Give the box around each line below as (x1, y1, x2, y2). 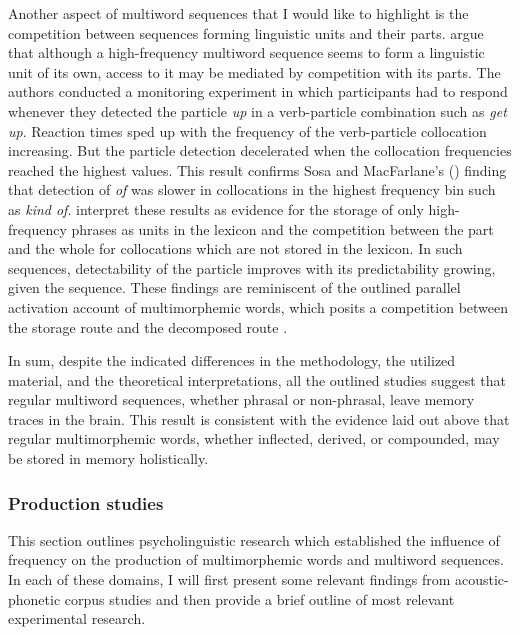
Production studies (8, 490, 164, 515)
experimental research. (8, 608, 146, 629)
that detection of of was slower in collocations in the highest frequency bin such (8, 179, 496, 200)
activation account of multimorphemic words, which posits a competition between (8, 296, 509, 317)
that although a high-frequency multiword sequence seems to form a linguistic (8, 42, 485, 63)
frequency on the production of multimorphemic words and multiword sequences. (8, 549, 504, 570)
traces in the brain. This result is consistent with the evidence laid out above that (8, 408, 510, 429)
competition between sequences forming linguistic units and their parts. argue (8, 22, 484, 43)
